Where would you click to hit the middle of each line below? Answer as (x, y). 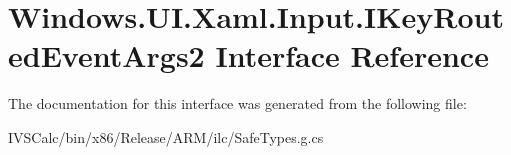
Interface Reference (352, 55)
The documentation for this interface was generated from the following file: (237, 103)
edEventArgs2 (106, 55)
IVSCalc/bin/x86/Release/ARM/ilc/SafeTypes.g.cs (166, 136)
